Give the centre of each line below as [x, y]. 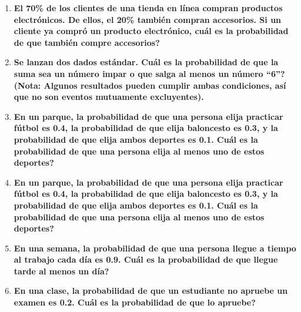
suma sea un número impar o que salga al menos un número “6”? [149, 73]
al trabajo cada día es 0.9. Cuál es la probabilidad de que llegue [146, 259]
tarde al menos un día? [61, 271]
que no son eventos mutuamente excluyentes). [109, 97]
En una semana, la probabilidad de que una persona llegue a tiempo [155, 248]
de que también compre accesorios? [87, 42]
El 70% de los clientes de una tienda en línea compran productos [148, 8]
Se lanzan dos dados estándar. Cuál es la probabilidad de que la [146, 62]
